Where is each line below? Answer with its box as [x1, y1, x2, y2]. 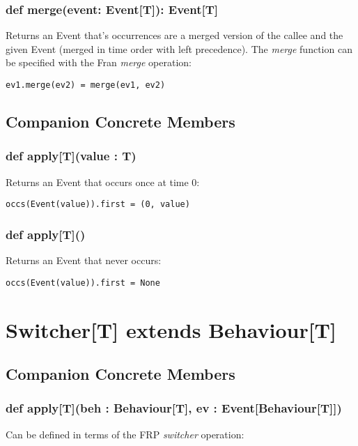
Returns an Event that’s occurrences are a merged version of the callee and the [6, 28, 343, 43]
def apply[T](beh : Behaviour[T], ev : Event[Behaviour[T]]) [6, 399, 342, 417]
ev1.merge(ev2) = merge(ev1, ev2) [6, 80, 166, 90]
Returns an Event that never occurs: [6, 253, 162, 268]
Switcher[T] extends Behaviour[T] [6, 315, 336, 344]
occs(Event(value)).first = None [6, 277, 160, 288]
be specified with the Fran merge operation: [6, 55, 192, 70]
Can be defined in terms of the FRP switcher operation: [6, 426, 244, 441]
